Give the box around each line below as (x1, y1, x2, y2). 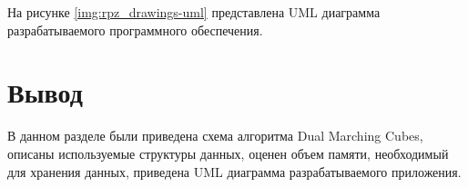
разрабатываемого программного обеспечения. (7, 20, 263, 39)
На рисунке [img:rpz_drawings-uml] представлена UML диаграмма (7, 3, 381, 21)
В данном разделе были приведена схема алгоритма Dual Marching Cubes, (7, 126, 423, 145)
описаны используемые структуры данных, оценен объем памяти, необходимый (7, 143, 449, 162)
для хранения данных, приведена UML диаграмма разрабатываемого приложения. (7, 162, 462, 181)
